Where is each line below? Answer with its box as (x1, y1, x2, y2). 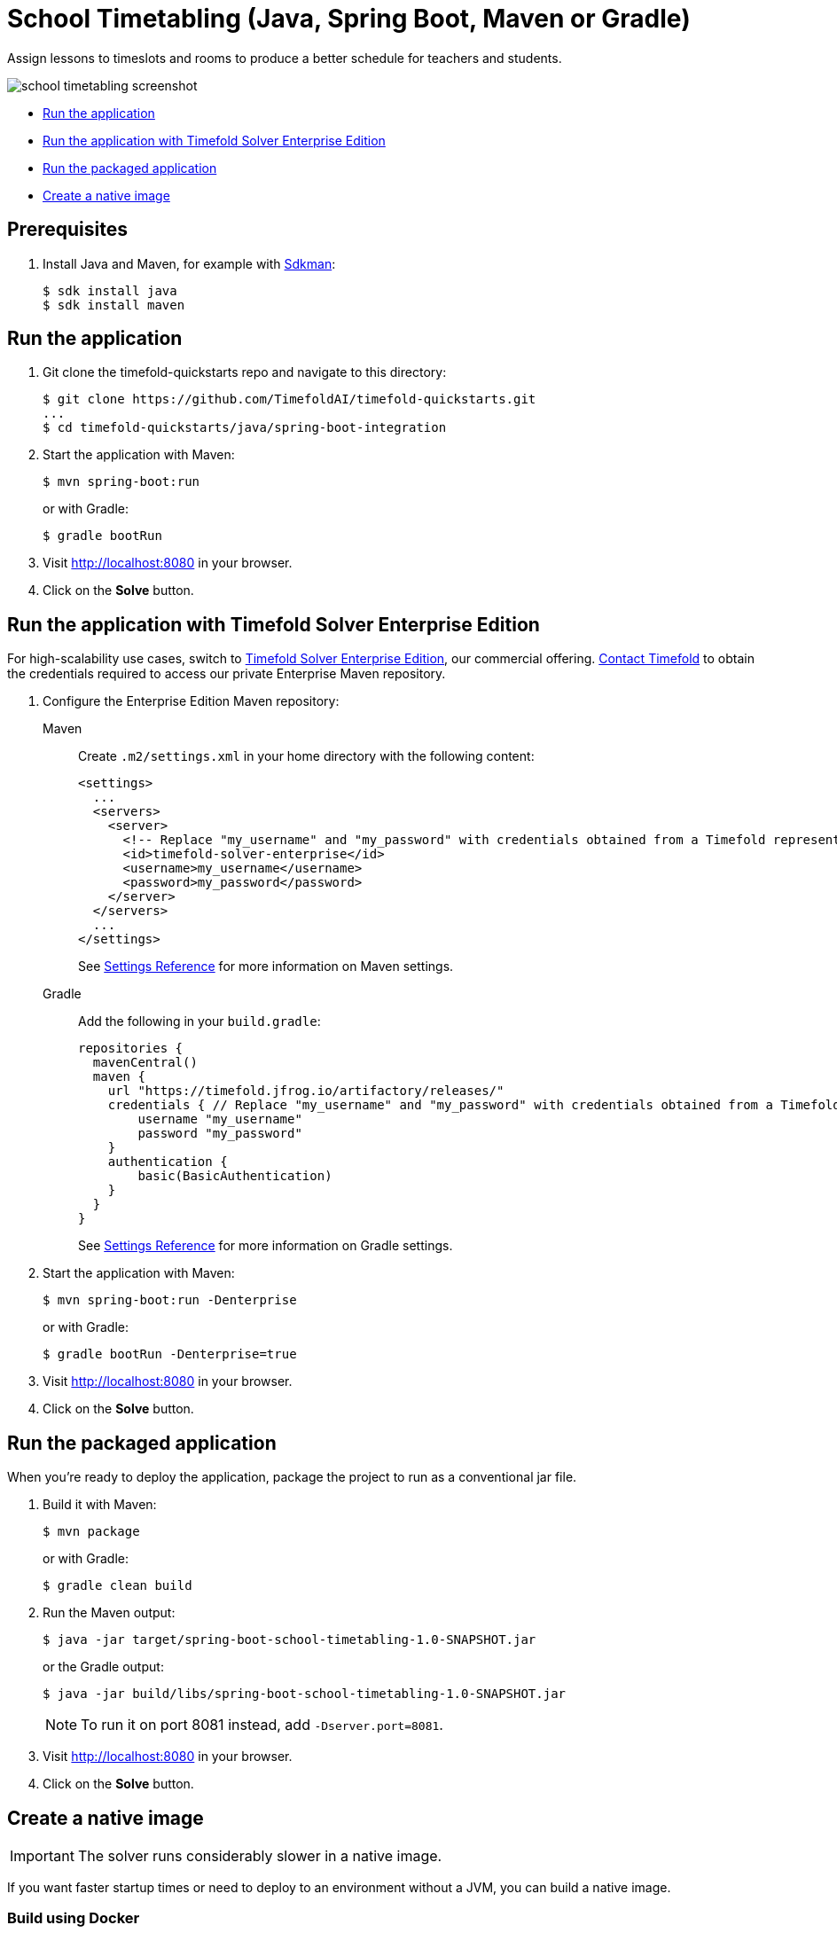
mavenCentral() (92, 1055, 198, 1070)
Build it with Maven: (43, 1497, 157, 1513)
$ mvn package (43, 1524, 140, 1539)
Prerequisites (7, 218, 128, 241)
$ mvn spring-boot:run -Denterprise (43, 1293, 297, 1308)
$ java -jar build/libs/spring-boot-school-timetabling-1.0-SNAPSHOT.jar (43, 1686, 567, 1702)
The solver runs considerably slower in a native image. (77, 1846, 442, 1865)
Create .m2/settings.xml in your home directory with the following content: (78, 748, 535, 764)
